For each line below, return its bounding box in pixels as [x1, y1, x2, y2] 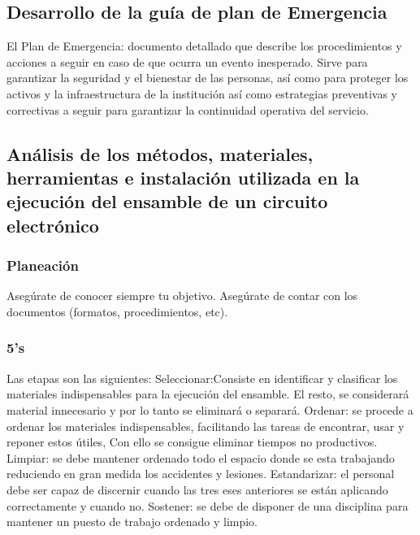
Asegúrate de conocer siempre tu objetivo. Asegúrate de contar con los [6, 287, 358, 304]
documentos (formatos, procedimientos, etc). [6, 302, 228, 320]
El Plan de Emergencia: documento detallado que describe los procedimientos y [6, 37, 402, 54]
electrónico [6, 212, 99, 237]
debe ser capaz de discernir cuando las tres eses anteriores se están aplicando [6, 481, 388, 498]
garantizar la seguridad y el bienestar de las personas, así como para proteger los [6, 69, 409, 86]
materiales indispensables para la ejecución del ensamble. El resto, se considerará [6, 385, 409, 402]
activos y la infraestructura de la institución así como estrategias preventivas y [6, 85, 397, 102]
